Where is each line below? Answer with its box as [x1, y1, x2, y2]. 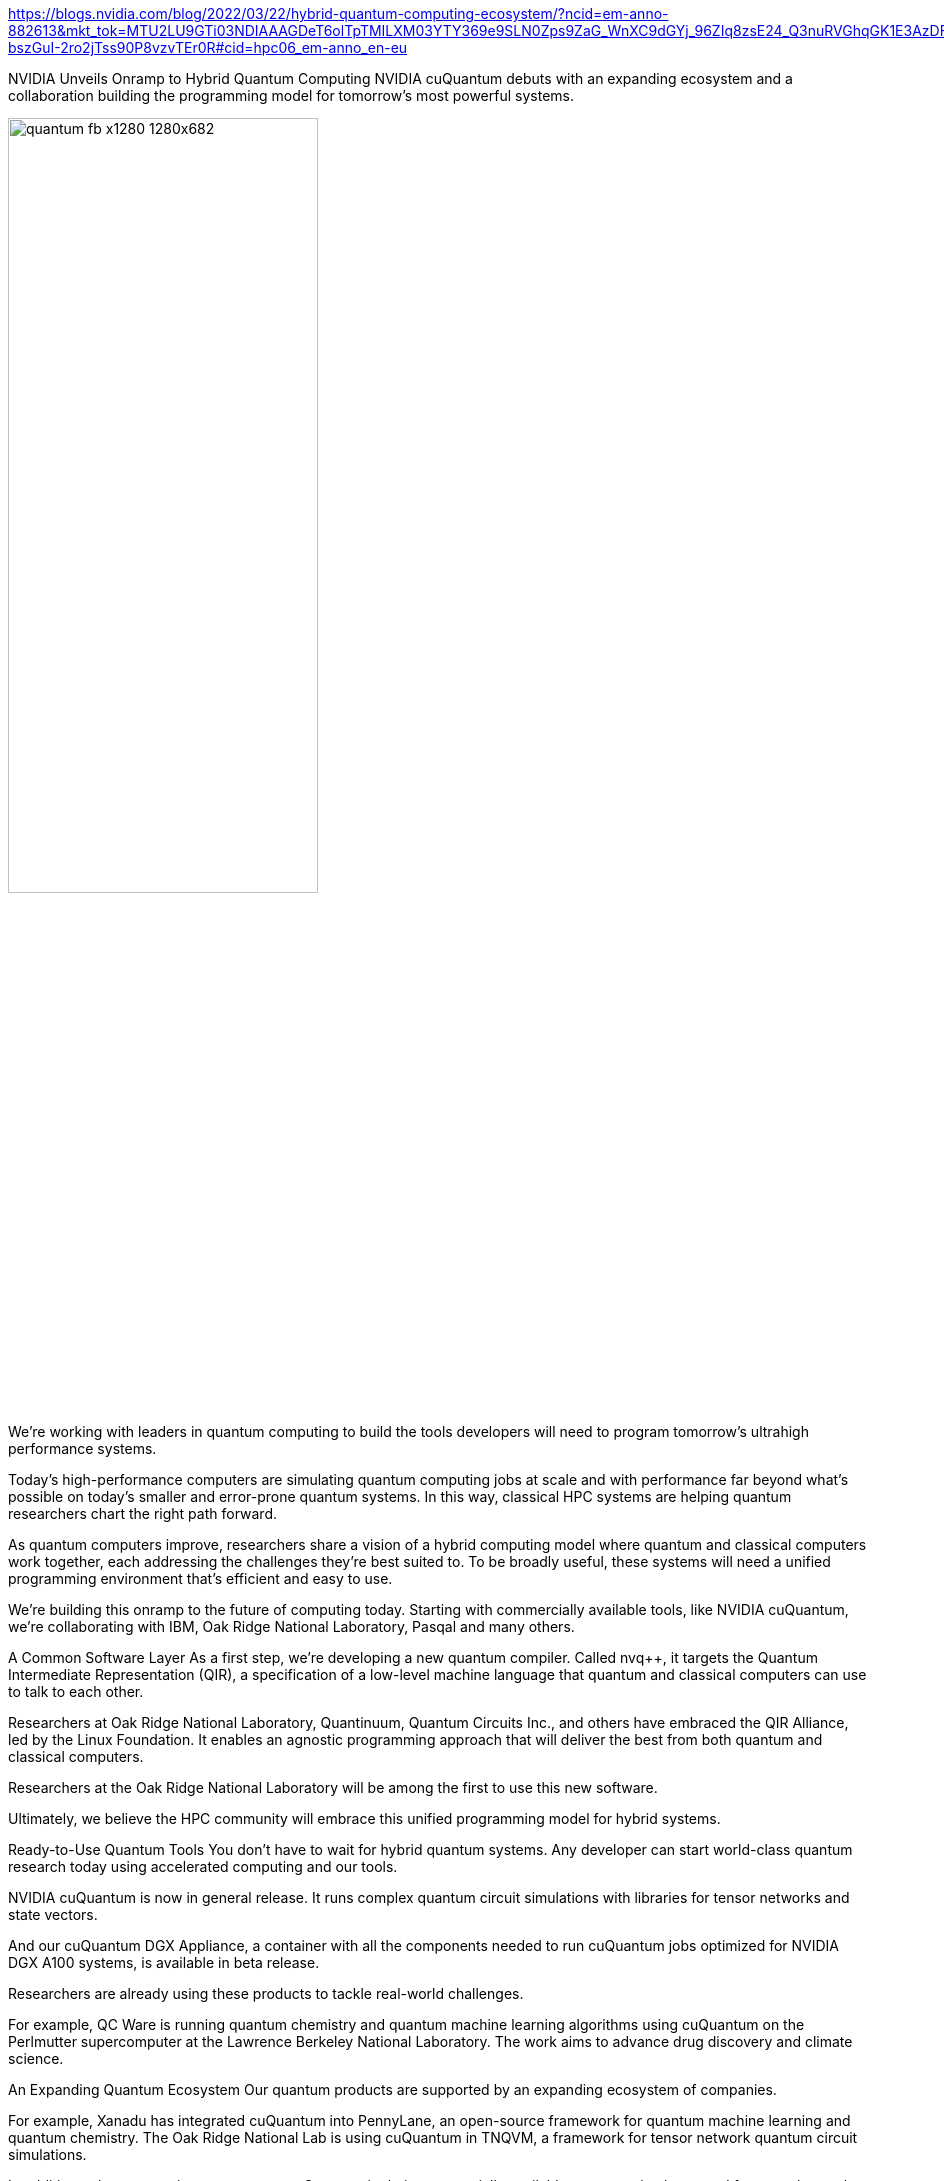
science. [8, 2050, 64, 2068]
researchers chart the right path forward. [8, 1505, 277, 1523]
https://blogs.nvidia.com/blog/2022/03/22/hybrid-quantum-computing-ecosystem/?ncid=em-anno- [8, 5, 669, 22]
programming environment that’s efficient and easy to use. [8, 1570, 393, 1588]
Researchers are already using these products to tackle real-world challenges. [8, 1985, 524, 2003]
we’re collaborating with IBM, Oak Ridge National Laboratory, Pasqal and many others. [8, 1618, 575, 1636]
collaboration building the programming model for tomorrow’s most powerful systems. [8, 87, 574, 104]
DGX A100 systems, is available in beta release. [8, 1954, 320, 1972]
